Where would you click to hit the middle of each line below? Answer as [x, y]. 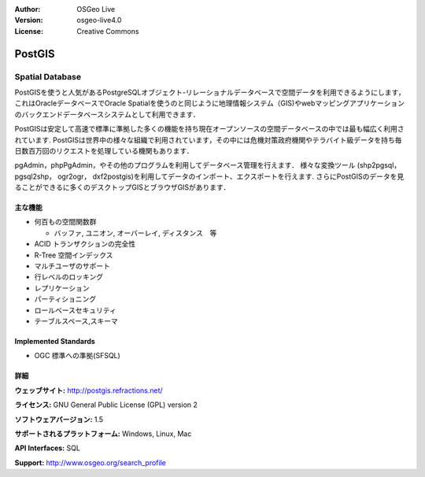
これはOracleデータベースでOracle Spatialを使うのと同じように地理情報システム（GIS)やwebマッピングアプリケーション [210, 103]
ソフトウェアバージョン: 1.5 [59, 419]
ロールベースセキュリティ [76, 310]
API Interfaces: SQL [47, 448]
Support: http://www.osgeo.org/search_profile [91, 462]
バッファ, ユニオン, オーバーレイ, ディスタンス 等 [135, 233]
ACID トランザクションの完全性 [85, 244]
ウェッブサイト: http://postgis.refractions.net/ [89, 390]
